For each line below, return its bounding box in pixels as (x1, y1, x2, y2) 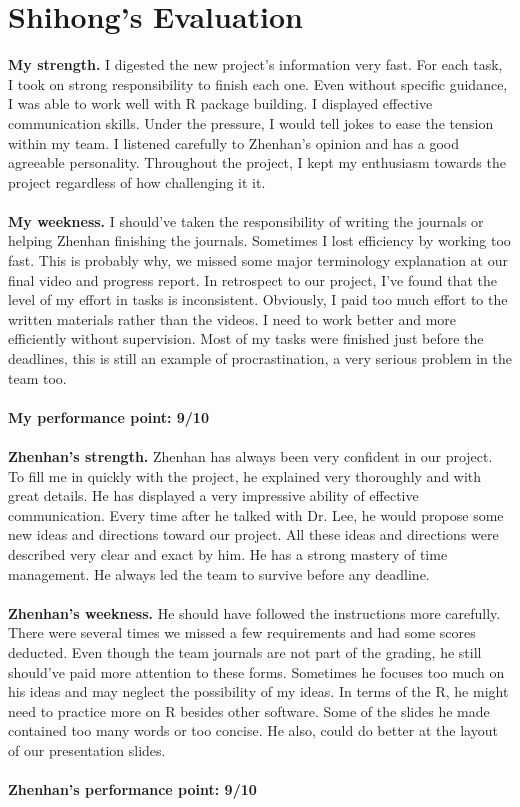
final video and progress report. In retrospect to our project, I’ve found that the (8, 269, 498, 290)
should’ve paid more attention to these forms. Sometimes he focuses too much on (8, 661, 505, 682)
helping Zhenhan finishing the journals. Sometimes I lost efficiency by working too (8, 230, 511, 251)
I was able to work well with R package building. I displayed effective (8, 93, 433, 114)
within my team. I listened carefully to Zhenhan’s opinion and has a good (8, 132, 460, 153)
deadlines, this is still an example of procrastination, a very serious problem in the (8, 348, 512, 369)
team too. (8, 367, 67, 388)
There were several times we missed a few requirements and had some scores (8, 622, 476, 643)
